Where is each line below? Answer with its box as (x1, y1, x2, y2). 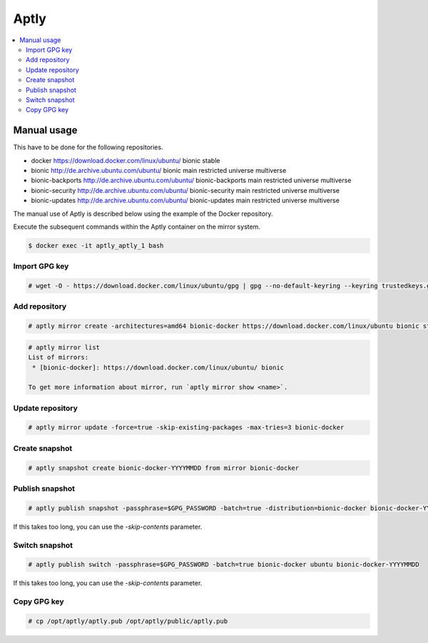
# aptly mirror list (28, 343, 100, 352)
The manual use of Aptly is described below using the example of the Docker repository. (13, 209, 273, 218)
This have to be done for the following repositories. (13, 143, 163, 151)
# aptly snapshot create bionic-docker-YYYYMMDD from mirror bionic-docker (28, 464, 300, 472)
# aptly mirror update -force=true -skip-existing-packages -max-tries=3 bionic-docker (28, 424, 345, 432)
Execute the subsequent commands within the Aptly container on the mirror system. (13, 222, 260, 231)
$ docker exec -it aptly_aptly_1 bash (28, 241, 164, 249)
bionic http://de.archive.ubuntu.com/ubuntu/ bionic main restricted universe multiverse (31, 166, 287, 174)
